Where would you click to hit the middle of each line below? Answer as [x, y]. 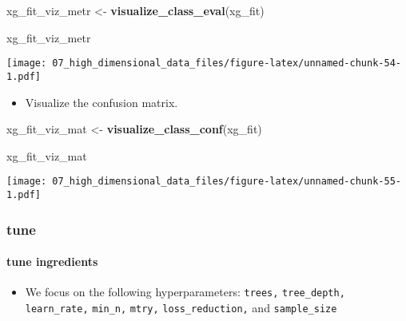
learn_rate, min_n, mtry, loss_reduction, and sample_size [181, 307]
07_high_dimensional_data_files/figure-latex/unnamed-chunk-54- [227, 63]
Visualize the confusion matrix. [101, 102]
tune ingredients [52, 262]
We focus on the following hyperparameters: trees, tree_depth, [185, 292]
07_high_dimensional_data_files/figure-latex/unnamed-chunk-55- [227, 182]
